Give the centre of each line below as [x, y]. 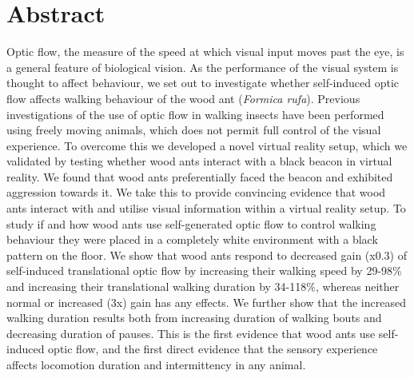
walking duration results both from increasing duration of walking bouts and [194, 318]
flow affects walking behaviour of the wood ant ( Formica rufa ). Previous [183, 98]
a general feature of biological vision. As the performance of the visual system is [203, 67]
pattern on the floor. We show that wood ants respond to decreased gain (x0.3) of [207, 255]
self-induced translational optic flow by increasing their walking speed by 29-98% [204, 271]
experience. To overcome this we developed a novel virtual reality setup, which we [207, 145]
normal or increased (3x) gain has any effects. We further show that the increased [206, 302]
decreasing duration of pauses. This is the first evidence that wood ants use [191, 333]
